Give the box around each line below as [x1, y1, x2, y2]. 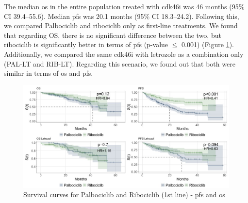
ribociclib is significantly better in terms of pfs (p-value [4, 39, 168, 50]
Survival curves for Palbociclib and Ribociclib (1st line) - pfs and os [23, 189, 225, 200]
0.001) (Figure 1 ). [182, 39, 234, 50]
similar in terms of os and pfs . [4, 68, 93, 78]
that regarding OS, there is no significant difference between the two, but [4, 30, 221, 40]
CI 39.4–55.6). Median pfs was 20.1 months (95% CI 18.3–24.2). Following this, [4, 11, 239, 21]
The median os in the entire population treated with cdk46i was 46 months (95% [4, 1, 245, 11]
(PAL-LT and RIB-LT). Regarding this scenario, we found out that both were [4, 58, 235, 68]
